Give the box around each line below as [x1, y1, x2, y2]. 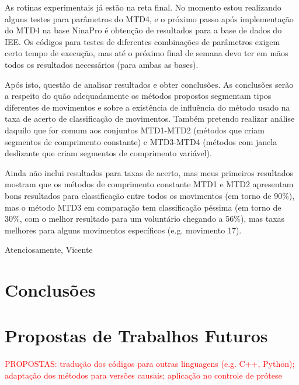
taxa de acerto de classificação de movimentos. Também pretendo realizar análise [5, 112, 295, 125]
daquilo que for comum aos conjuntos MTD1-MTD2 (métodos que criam [5, 123, 265, 136]
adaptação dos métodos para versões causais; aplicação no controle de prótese [5, 369, 282, 381]
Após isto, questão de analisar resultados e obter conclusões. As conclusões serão [5, 78, 294, 90]
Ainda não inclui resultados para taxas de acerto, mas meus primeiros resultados [5, 166, 293, 178]
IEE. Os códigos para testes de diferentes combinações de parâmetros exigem [5, 35, 280, 47]
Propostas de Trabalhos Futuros [5, 324, 268, 348]
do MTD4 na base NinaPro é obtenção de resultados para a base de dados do [5, 24, 282, 36]
